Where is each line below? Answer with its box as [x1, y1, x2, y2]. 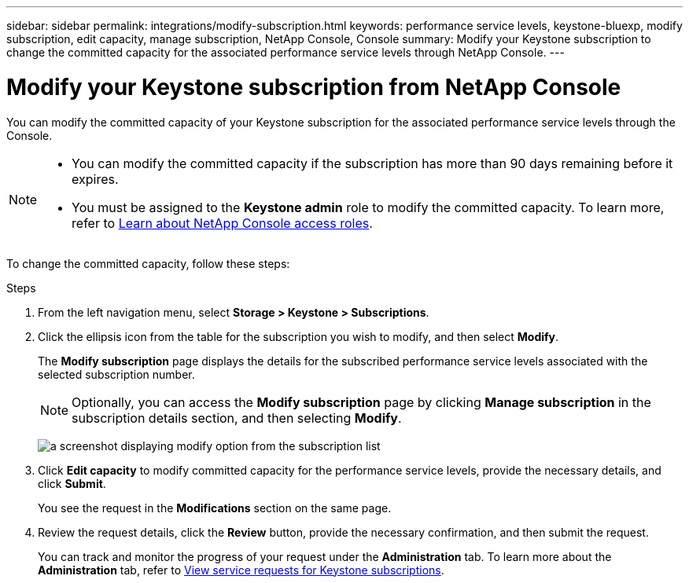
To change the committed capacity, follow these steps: [6, 256, 290, 270]
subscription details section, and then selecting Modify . [72, 409, 402, 426]
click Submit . [38, 476, 106, 490]
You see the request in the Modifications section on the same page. [38, 500, 392, 515]
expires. [72, 170, 119, 187]
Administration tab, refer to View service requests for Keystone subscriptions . [38, 563, 444, 577]
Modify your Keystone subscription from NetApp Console [6, 73, 621, 101]
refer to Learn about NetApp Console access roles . [72, 214, 373, 231]
